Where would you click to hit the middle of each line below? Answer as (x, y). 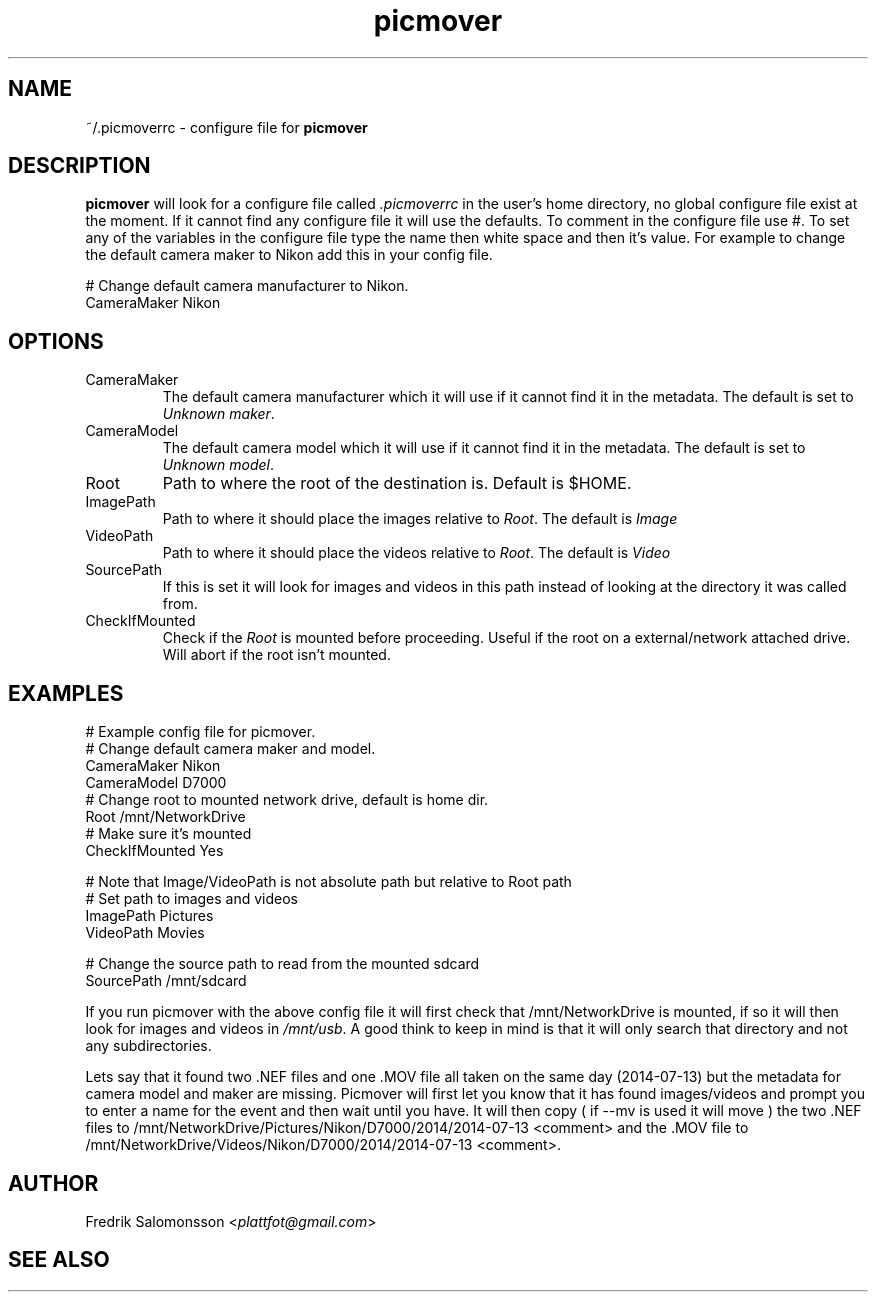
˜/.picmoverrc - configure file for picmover (226, 127)
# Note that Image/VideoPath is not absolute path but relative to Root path (328, 882)
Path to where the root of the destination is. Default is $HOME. (397, 483)
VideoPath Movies (145, 933)
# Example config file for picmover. (200, 732)
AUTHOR (53, 1183)
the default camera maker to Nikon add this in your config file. (289, 255)
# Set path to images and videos (192, 899)
